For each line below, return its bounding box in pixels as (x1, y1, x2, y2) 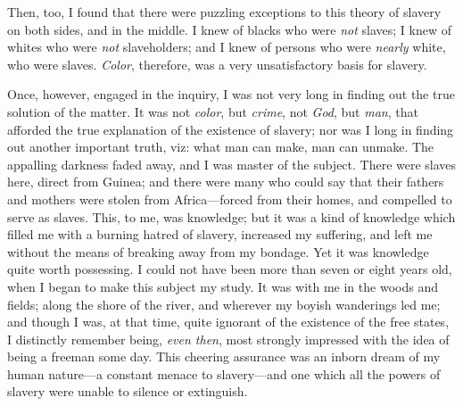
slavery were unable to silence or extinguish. (7, 382, 248, 401)
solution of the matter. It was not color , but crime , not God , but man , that (7, 102, 418, 120)
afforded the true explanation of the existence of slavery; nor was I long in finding (7, 120, 454, 138)
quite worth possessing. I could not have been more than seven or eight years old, (7, 260, 452, 278)
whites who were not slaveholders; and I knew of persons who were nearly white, (7, 37, 446, 56)
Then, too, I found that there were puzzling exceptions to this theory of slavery (7, 3, 442, 21)
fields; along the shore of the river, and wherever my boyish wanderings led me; (7, 294, 441, 313)
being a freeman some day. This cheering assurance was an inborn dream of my (7, 347, 441, 366)
